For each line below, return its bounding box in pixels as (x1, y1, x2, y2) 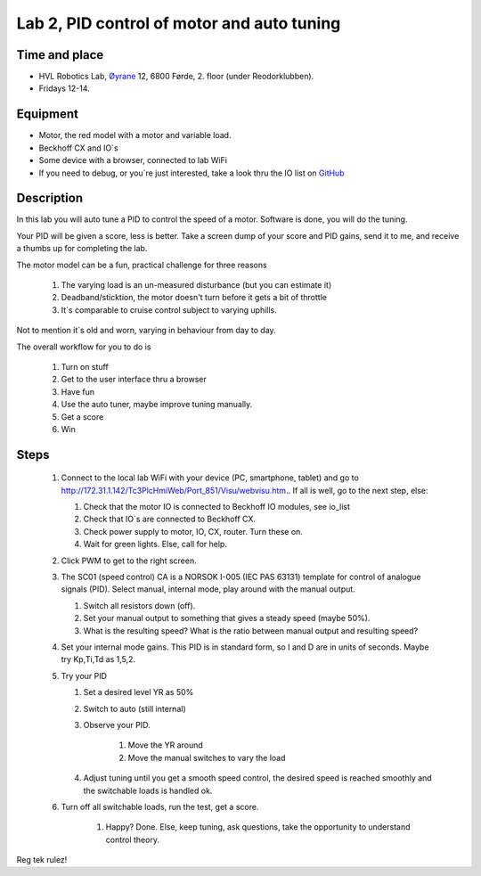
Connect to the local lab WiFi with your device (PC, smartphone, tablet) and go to (61, 472, 360, 483)
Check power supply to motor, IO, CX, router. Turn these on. (83, 526, 303, 536)
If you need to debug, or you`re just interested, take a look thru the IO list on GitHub (38, 168, 345, 178)
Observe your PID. (83, 719, 151, 730)
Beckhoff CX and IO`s (38, 143, 119, 153)
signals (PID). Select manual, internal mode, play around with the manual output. (61, 584, 355, 594)
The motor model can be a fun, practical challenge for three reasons (16, 259, 267, 270)
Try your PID (61, 670, 107, 681)
